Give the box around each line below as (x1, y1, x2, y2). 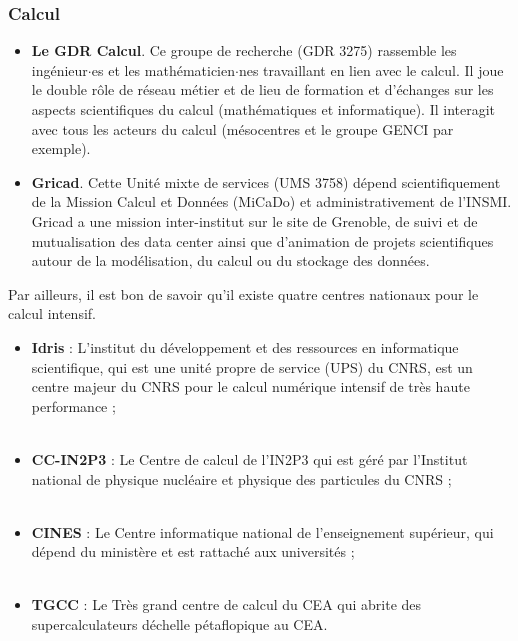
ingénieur (31, 59, 88, 80)
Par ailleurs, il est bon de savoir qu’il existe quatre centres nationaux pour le (8, 283, 479, 304)
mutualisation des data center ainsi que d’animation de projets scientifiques (31, 230, 494, 251)
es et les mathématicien (91, 59, 235, 80)
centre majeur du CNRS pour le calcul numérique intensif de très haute (31, 376, 470, 397)
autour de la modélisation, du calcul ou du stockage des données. (31, 250, 430, 271)
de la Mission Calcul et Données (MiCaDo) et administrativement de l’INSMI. (31, 191, 512, 212)
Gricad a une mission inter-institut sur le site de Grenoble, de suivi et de (31, 210, 478, 231)
